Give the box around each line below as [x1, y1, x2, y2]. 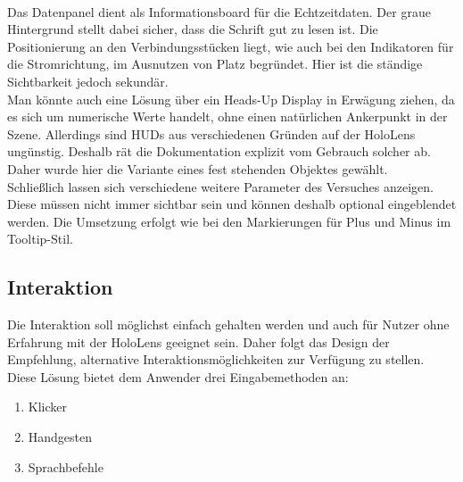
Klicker [28, 397, 68, 416]
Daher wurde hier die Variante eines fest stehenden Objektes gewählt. [7, 159, 388, 178]
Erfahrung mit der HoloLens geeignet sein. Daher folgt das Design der [7, 332, 390, 351]
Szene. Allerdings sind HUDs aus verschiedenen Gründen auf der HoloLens [7, 124, 416, 143]
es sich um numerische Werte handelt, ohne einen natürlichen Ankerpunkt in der [7, 107, 448, 126]
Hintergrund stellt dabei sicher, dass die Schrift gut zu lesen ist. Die [7, 20, 378, 38]
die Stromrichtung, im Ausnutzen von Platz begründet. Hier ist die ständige [7, 54, 423, 73]
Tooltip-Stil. [7, 229, 73, 248]
